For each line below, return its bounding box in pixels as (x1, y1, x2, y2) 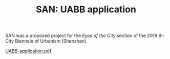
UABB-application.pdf (5, 48, 52, 54)
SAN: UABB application (35, 4, 137, 15)
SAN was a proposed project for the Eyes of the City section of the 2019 (5, 32, 158, 39)
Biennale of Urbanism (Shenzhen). (15, 38, 88, 44)
